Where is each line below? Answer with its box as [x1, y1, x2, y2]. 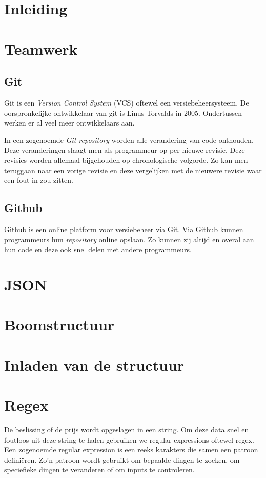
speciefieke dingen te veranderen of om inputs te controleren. [4, 464, 195, 475]
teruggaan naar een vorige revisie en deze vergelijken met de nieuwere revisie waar [4, 164, 262, 175]
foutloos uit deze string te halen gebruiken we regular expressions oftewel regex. [4, 434, 254, 445]
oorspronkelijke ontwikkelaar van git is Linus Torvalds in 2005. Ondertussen [4, 107, 242, 118]
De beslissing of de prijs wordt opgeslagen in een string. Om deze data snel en [4, 424, 249, 434]
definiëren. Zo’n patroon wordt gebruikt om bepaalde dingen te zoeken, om [4, 454, 240, 465]
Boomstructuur [4, 314, 115, 335]
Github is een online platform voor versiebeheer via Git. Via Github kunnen [4, 223, 243, 234]
